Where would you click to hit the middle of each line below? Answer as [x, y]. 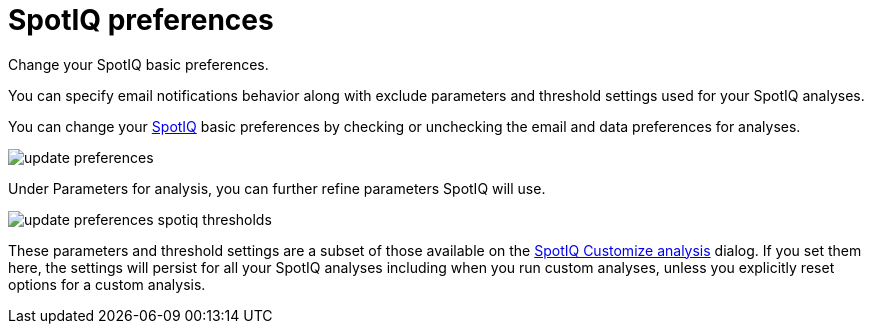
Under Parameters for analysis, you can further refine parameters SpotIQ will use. [277, 188]
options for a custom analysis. [107, 284]
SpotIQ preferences [141, 20]
